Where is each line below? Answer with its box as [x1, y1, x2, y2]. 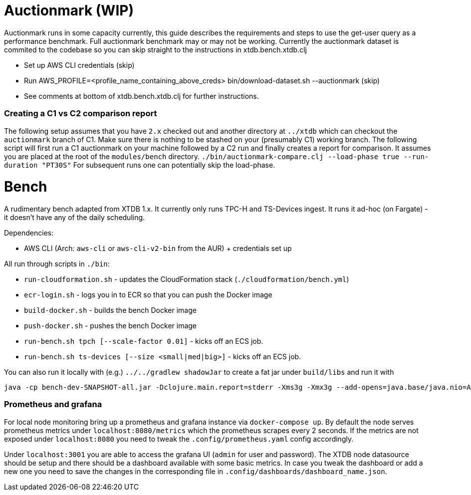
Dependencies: [4, 229, 54, 237]
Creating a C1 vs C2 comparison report [4, 108, 157, 119]
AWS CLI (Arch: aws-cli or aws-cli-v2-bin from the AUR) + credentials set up [24, 244, 292, 252]
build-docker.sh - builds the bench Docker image [24, 306, 197, 314]
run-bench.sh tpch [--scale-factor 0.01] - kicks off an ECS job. [24, 337, 263, 345]
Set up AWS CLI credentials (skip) [24, 60, 135, 69]
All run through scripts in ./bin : [4, 259, 110, 268]
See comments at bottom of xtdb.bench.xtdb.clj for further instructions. [24, 91, 259, 100]
